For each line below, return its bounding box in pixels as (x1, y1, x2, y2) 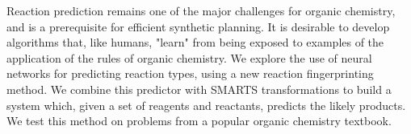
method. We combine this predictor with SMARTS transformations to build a (6, 80, 392, 97)
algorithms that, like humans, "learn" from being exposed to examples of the (6, 34, 384, 51)
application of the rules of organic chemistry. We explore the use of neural (6, 49, 372, 66)
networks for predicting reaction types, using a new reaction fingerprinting (6, 65, 374, 82)
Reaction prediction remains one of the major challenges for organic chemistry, (6, 2, 396, 18)
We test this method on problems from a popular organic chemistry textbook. (6, 112, 392, 129)
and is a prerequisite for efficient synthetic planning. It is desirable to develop (6, 18, 390, 35)
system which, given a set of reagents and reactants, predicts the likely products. (6, 96, 406, 113)
